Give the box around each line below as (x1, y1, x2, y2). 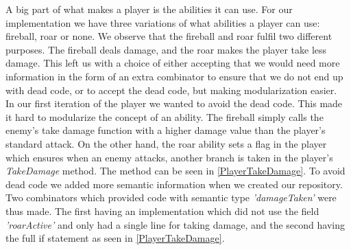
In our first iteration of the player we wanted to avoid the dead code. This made (5, 96, 343, 111)
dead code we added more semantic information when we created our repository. (5, 177, 343, 191)
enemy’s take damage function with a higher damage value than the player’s (5, 123, 326, 137)
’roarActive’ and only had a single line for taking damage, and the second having (5, 217, 345, 231)
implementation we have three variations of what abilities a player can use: (5, 15, 320, 30)
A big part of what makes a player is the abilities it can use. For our (5, 2, 293, 16)
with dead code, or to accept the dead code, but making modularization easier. (5, 82, 337, 97)
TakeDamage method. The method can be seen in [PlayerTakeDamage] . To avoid (5, 163, 346, 178)
